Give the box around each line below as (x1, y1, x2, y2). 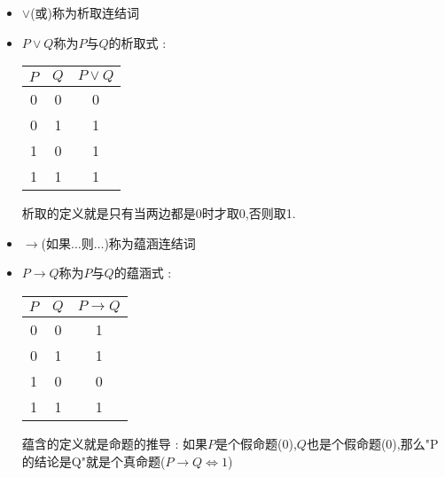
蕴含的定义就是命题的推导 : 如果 (21, 434, 208, 452)
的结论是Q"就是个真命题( (21, 451, 166, 470)
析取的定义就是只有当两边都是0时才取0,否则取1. (21, 204, 296, 223)
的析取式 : (108, 33, 167, 51)
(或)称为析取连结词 (30, 4, 140, 21)
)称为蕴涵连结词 (104, 233, 196, 252)
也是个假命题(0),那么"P (306, 434, 439, 452)
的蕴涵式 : (113, 263, 172, 282)
